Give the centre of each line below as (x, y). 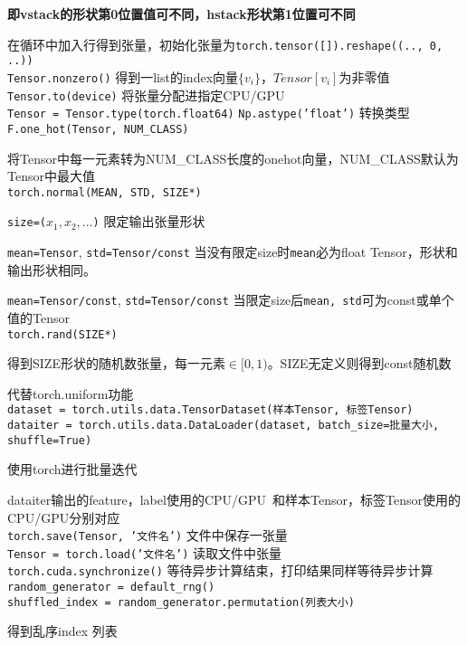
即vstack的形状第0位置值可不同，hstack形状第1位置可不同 (181, 14)
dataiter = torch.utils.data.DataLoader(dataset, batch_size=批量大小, (224, 426)
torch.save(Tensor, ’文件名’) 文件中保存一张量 (148, 535)
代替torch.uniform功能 (71, 393)
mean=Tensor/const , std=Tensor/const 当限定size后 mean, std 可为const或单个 (231, 300)
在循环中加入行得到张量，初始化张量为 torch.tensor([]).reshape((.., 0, (225, 44)
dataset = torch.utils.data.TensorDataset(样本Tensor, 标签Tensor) (210, 410)
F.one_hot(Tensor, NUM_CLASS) (98, 129)
